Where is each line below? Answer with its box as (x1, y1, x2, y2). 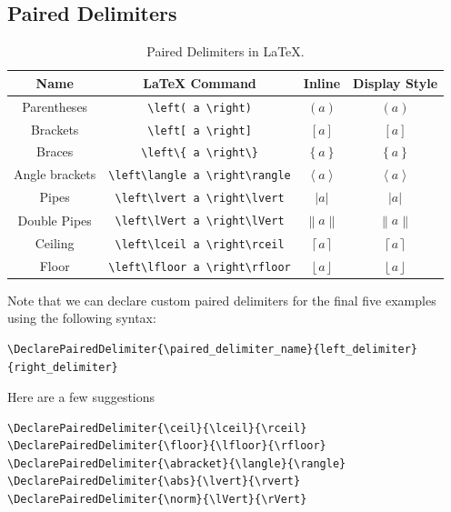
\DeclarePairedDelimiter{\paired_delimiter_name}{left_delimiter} (7, 342, 418, 356)
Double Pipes (17, 210, 92, 229)
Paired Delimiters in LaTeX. (146, 42, 305, 61)
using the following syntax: (7, 308, 156, 327)
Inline (303, 73, 341, 92)
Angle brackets (14, 165, 96, 184)
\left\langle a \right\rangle (108, 169, 291, 183)
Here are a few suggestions (7, 387, 155, 407)
